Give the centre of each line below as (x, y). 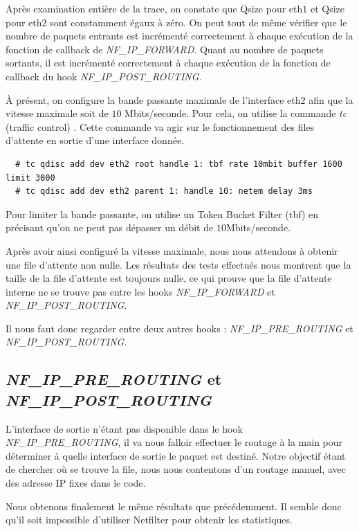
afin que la (331, 99)
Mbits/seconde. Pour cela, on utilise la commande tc (236, 113)
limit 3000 (30, 178)
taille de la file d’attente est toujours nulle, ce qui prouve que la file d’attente (169, 278)
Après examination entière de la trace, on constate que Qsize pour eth (154, 8)
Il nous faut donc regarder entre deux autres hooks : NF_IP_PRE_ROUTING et (179, 328)
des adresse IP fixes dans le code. (76, 483)
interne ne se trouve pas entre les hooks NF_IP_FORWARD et (140, 291)
